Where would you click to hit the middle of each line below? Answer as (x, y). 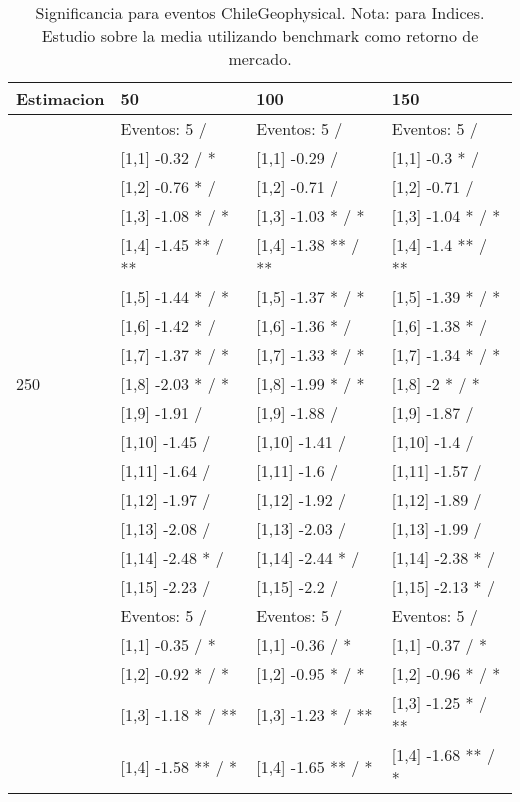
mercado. (260, 58)
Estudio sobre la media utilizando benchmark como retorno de (260, 35)
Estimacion (60, 98)
